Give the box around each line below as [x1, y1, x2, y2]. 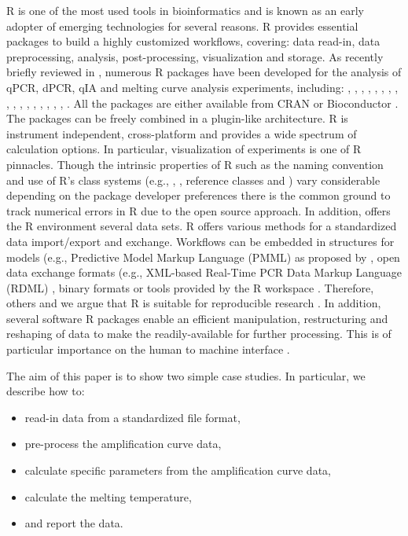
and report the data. [24, 515, 123, 531]
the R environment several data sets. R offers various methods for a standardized [6, 218, 397, 234]
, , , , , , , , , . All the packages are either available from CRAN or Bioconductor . [6, 94, 399, 111]
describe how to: [6, 383, 85, 399]
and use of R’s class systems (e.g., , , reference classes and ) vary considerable [6, 171, 380, 188]
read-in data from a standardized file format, [24, 409, 241, 425]
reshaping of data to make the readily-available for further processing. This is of [6, 325, 391, 342]
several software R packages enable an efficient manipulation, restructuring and [6, 310, 388, 326]
